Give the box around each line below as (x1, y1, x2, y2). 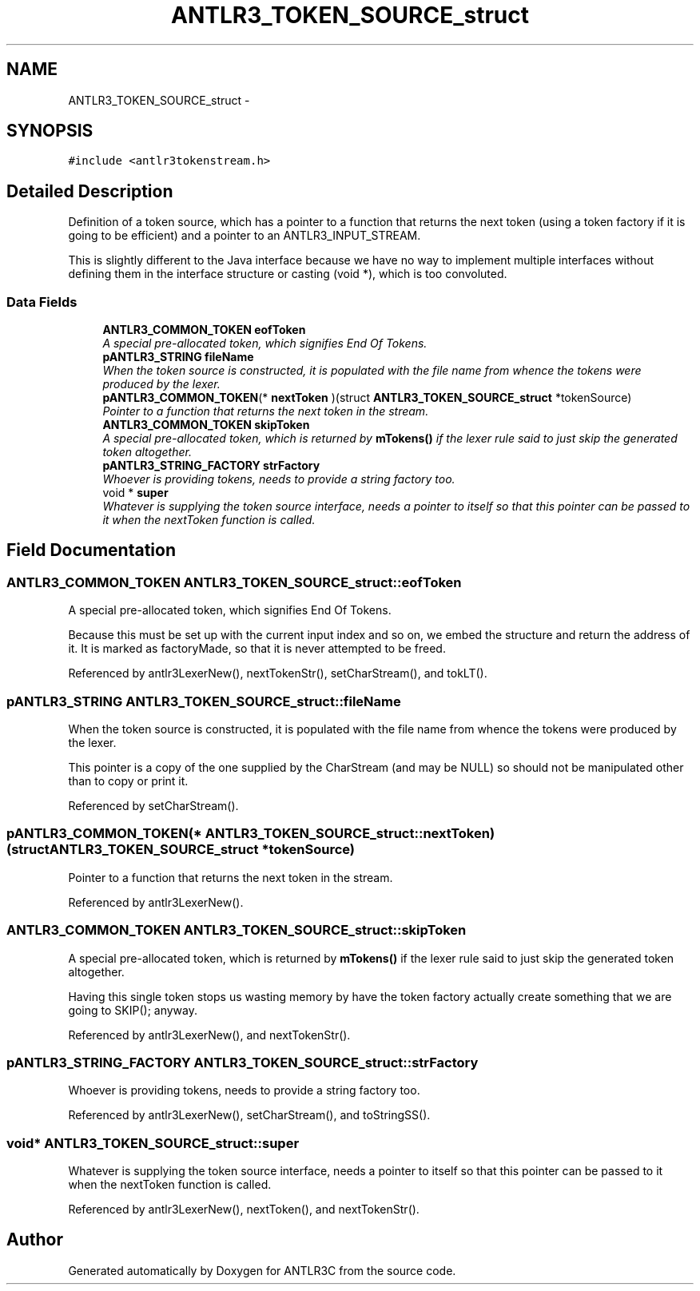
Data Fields (6, 293, 78, 310)
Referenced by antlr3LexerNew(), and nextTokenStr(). (68, 1027, 351, 1042)
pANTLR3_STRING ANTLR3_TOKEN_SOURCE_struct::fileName (6, 693, 401, 709)
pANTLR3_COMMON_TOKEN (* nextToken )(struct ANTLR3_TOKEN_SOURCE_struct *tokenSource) (102, 391, 632, 405)
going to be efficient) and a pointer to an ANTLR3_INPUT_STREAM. (68, 228, 421, 243)
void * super (102, 486, 169, 500)
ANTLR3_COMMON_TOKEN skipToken (102, 418, 310, 432)
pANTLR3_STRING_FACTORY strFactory (102, 459, 320, 473)
